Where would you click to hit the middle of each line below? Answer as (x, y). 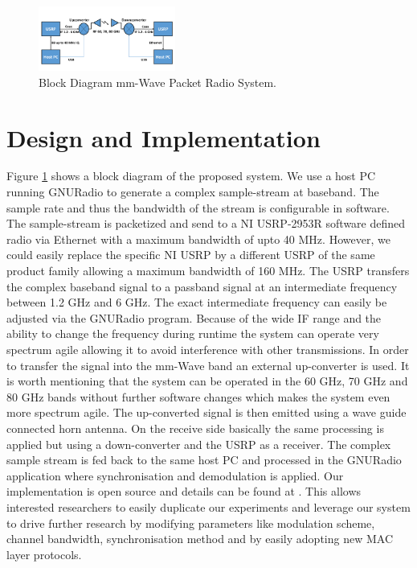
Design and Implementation (164, 137)
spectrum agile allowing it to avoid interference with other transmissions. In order (208, 349)
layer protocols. (44, 554)
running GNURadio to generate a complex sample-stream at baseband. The (193, 192)
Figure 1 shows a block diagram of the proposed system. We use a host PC (191, 176)
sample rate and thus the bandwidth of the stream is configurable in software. (198, 207)
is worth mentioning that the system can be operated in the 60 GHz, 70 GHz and (207, 381)
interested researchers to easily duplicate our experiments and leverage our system (208, 506)
